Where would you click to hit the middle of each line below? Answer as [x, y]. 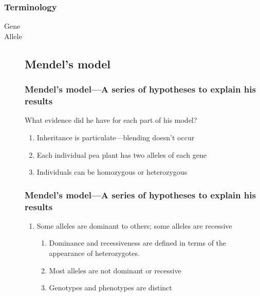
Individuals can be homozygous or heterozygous [112, 172]
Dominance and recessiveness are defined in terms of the [138, 243]
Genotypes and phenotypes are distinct [110, 288]
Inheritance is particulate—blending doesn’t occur [116, 137]
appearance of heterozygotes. [94, 253]
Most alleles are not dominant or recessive [115, 270]
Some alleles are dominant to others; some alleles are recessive [134, 225]
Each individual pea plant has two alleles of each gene [122, 154]
